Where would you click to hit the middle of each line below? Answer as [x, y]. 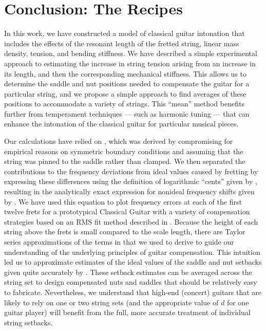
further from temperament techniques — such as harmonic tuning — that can [127, 113]
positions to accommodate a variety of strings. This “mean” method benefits [124, 104]
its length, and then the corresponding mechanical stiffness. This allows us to [126, 73]
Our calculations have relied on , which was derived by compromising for [119, 141]
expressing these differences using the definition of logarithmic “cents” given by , [131, 181]
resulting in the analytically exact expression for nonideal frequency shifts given [129, 191]
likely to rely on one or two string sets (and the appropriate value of [111, 302]
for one [238, 302]
